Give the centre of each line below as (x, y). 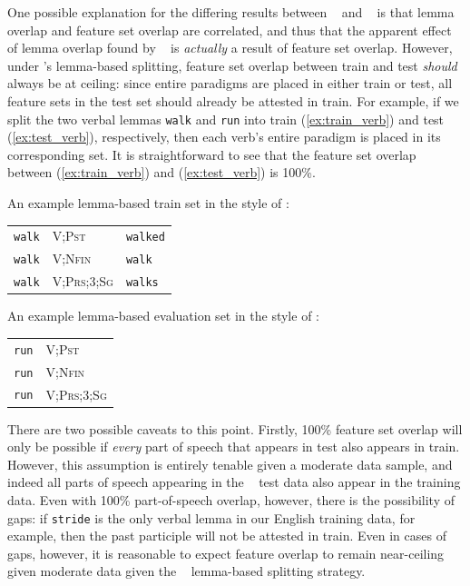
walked (145, 238)
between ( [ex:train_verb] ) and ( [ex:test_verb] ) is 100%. (162, 172)
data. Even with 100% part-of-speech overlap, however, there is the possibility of (231, 500)
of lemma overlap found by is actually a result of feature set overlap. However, (230, 48)
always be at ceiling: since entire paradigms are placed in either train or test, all (230, 83)
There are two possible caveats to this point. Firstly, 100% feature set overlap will (235, 428)
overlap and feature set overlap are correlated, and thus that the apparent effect (230, 30)
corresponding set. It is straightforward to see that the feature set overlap (212, 154)
